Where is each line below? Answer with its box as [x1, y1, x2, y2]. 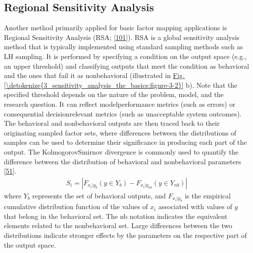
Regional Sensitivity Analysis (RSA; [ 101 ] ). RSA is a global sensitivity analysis [4, 32, 240, 42]
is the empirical [184, 190, 231, 200]
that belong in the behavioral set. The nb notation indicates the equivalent [4, 211, 228, 221]
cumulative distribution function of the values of [4, 201, 148, 212]
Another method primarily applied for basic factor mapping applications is [4, 22, 227, 33]
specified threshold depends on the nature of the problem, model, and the [4, 89, 224, 99]
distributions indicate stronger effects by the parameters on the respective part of [4, 230, 247, 240]
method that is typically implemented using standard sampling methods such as [4, 41, 243, 52]
